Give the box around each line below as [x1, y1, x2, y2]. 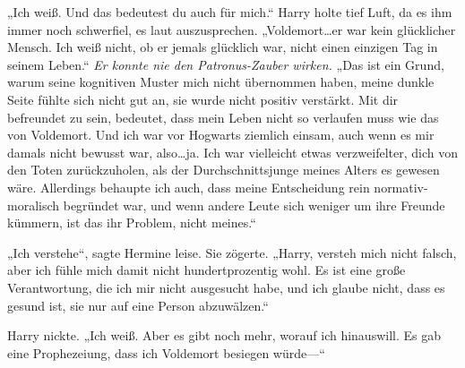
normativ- [374, 177, 428, 196]
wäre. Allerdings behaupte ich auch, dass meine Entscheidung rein [7, 177, 370, 196]
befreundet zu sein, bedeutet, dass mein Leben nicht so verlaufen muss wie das [7, 107, 439, 126]
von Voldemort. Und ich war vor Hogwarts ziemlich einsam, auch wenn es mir [7, 125, 435, 144]
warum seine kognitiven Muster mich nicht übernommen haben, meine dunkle [7, 73, 435, 91]
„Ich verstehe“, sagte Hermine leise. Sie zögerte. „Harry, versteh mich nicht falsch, [7, 243, 457, 261]
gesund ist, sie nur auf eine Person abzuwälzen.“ [7, 295, 269, 314]
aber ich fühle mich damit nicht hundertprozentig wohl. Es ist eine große [7, 261, 406, 279]
